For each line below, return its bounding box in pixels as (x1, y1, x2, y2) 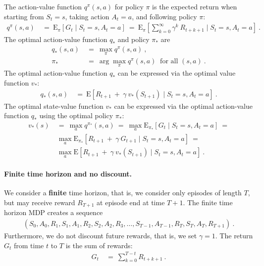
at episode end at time (97, 197, 165, 207)
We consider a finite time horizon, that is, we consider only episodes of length (4, 187, 242, 198)
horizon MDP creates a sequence (4, 207, 103, 218)
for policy (114, 1, 144, 11)
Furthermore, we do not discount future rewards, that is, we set (4, 230, 197, 240)
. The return (215, 230, 253, 240)
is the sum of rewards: (65, 240, 133, 250)
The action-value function (4, 1, 82, 11)
